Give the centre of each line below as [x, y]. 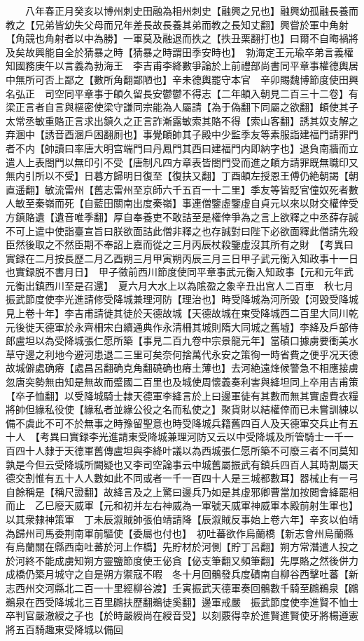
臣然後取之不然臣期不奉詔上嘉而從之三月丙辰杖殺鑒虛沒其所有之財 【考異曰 [180, 244]
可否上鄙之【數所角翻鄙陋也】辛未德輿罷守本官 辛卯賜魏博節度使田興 [196, 79]
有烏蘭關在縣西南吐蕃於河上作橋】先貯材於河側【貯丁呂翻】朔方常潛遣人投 [177, 547]
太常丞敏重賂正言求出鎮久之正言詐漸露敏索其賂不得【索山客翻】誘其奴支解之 [182, 120]
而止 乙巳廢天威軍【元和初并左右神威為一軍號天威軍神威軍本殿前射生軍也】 [182, 505]
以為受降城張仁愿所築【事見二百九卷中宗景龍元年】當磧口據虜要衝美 [191, 340]
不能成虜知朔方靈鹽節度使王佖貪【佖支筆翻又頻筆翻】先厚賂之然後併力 [196, 560]
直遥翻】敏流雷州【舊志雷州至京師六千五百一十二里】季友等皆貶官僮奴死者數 [182, 189]
